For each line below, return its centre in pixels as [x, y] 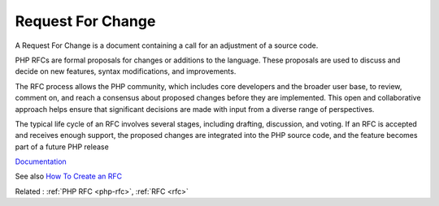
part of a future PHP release [62, 147]
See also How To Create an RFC [68, 176]
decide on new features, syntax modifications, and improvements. [126, 71]
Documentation [41, 161]
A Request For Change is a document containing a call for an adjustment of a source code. [167, 45]
